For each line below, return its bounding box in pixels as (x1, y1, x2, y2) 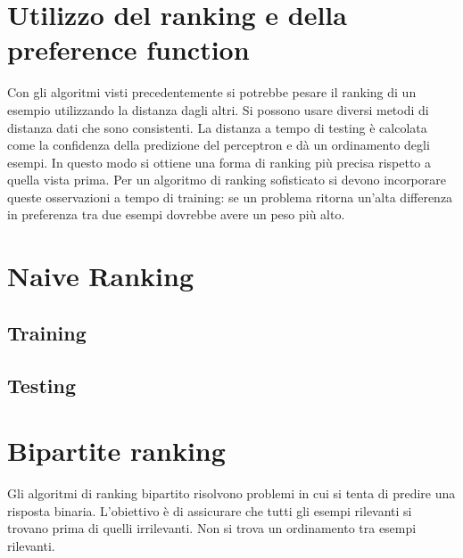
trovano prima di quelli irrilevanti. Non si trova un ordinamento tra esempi (7, 519, 417, 537)
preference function (7, 31, 250, 68)
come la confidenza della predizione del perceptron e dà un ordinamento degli (7, 135, 430, 154)
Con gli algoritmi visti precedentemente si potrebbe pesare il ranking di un (7, 83, 417, 102)
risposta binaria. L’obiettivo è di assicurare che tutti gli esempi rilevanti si (7, 501, 412, 520)
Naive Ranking (7, 258, 194, 294)
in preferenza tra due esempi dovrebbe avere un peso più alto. (7, 205, 345, 224)
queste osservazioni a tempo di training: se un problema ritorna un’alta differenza (7, 187, 453, 206)
